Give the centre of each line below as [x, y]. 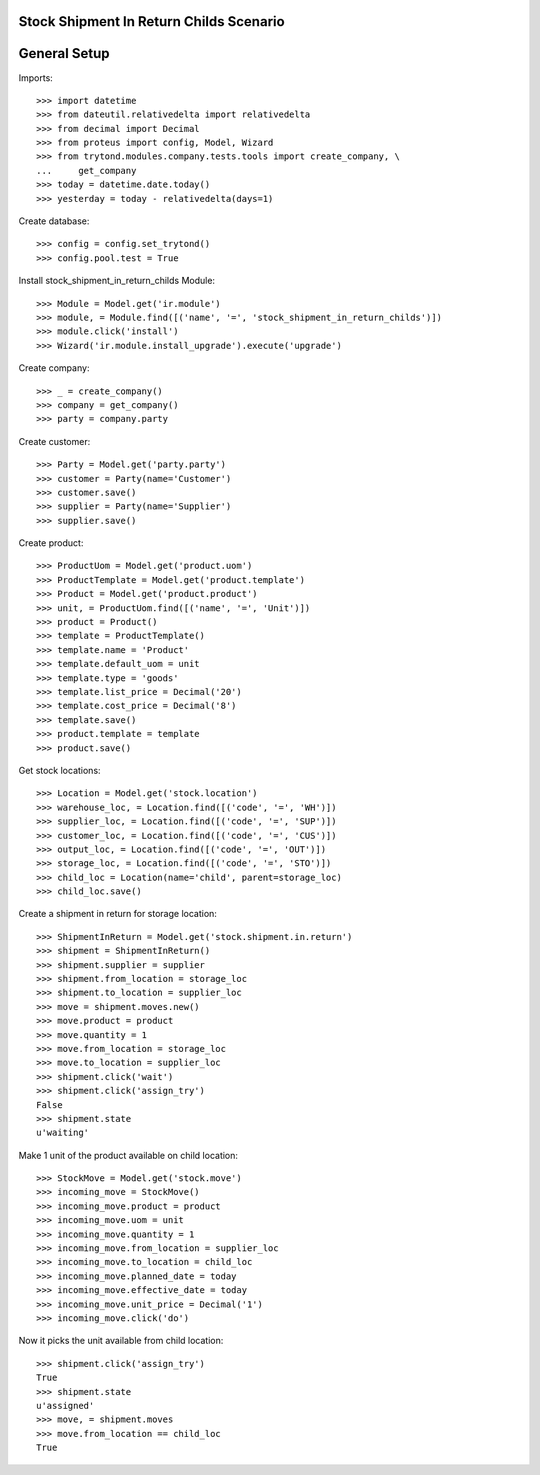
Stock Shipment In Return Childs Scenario [151, 21]
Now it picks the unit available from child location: [121, 1341]
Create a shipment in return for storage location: [117, 914]
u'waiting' [63, 1133]
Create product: [51, 543]
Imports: [36, 77]
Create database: [54, 221]
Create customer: [54, 441]
